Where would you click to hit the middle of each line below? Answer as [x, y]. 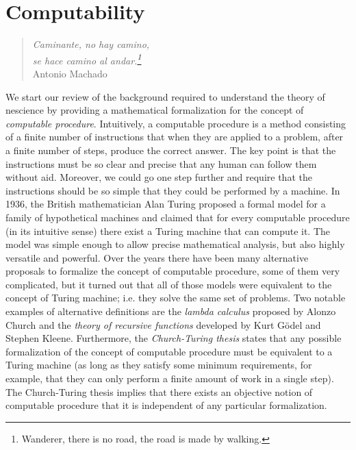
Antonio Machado [70, 73]
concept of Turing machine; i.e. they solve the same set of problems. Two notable [176, 298]
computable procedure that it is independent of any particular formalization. [166, 405]
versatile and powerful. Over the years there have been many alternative [157, 257]
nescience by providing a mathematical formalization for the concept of [155, 110]
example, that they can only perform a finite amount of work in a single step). [170, 378]
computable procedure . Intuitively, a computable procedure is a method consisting [176, 123]
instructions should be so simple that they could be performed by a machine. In [173, 190]
